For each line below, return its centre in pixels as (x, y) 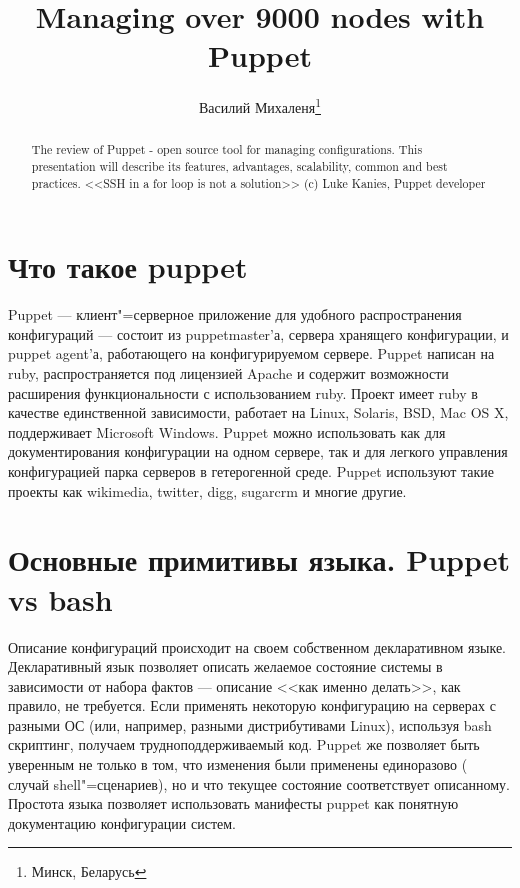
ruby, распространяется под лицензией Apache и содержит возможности (228, 373)
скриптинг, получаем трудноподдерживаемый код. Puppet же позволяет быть (244, 744)
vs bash (60, 598)
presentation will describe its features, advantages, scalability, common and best (239, 166)
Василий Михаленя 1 (260, 105)
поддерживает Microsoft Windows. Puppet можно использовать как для (227, 431)
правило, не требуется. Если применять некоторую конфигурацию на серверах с (252, 705)
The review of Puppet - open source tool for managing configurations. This (227, 149)
